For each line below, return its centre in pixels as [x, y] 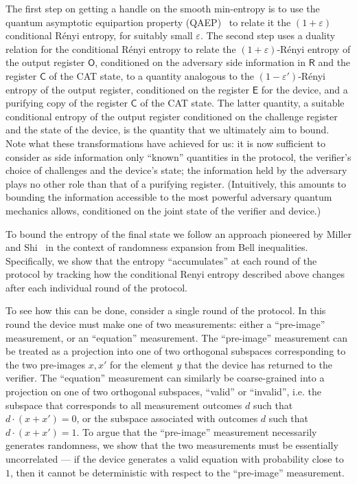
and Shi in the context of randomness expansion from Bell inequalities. [157, 247]
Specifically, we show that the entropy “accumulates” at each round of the [161, 260]
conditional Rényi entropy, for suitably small [99, 35]
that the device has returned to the [258, 364]
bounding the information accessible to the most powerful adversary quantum [169, 197]
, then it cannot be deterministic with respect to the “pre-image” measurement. [177, 472]
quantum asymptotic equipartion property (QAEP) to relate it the [148, 22]
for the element [141, 364]
